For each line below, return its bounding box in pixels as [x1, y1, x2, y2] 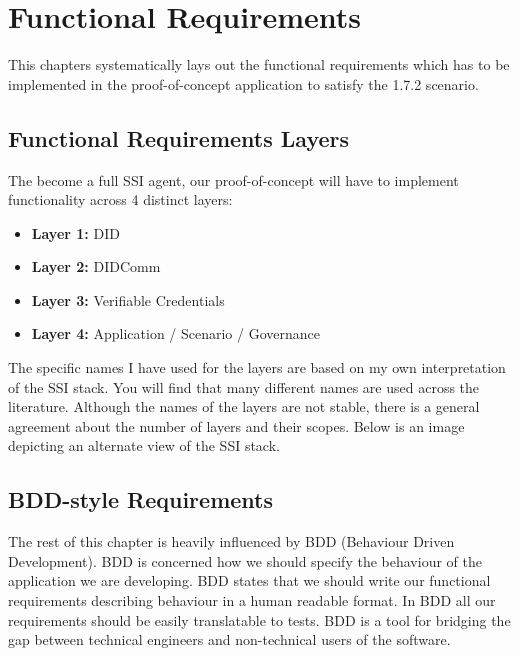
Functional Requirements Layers [8, 122, 350, 153]
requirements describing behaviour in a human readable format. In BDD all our [8, 590, 496, 611]
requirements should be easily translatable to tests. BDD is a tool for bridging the [8, 609, 511, 630]
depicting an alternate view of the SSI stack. [8, 435, 280, 456]
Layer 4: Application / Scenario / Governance [31, 323, 320, 344]
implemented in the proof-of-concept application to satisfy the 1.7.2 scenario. [8, 73, 479, 94]
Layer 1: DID [31, 222, 120, 243]
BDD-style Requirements [8, 484, 273, 515]
